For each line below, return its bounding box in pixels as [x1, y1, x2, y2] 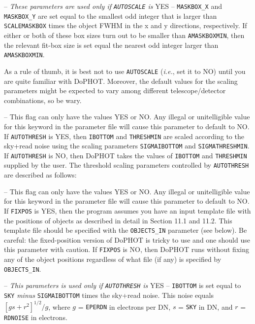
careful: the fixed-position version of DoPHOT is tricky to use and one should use [4, 234, 250, 245]
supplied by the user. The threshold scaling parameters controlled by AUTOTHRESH [4, 160, 249, 170]
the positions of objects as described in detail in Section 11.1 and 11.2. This [4, 215, 232, 225]
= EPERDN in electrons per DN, [78, 301, 171, 312]
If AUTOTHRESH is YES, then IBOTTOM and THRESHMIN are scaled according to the [4, 131, 244, 141]
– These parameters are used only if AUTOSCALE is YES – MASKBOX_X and [4, 1, 222, 11]
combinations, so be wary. [4, 95, 82, 105]
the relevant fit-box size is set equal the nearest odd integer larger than [4, 39, 219, 50]
